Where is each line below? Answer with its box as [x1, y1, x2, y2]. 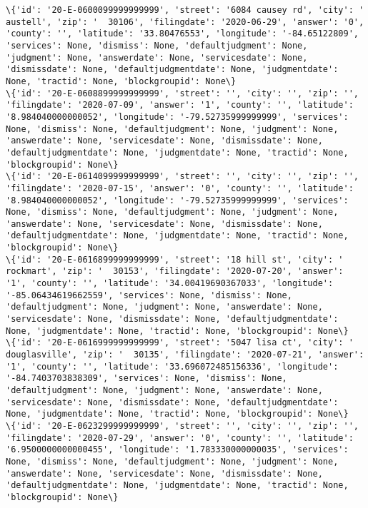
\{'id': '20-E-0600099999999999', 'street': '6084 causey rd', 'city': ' [6, 5, 364, 15]
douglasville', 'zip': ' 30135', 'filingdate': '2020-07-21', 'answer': [6, 350, 364, 360]
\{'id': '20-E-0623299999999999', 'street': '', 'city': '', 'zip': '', [6, 420, 359, 431]
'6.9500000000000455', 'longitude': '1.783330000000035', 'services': [6, 444, 349, 455]
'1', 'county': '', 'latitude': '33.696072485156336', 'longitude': [6, 361, 339, 372]
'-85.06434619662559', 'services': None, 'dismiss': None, [6, 290, 292, 300]
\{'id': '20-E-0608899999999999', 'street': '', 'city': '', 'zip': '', [6, 88, 359, 98]
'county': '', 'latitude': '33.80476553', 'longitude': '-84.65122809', [6, 29, 359, 39]
